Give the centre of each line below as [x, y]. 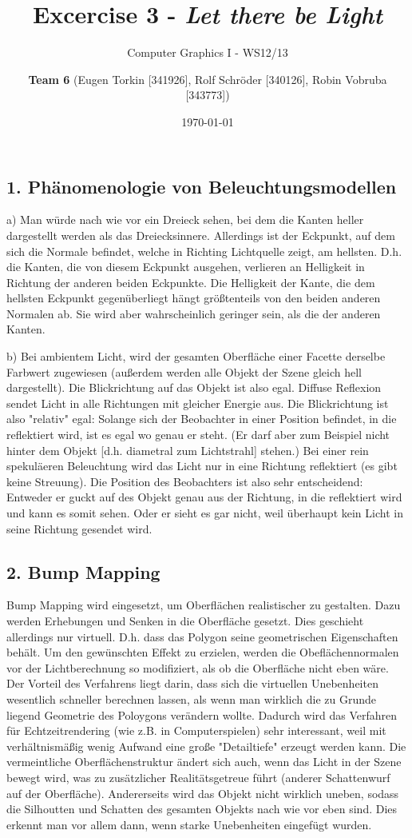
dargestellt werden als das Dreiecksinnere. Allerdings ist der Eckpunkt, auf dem [201, 235]
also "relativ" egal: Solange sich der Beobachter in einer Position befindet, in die [202, 419]
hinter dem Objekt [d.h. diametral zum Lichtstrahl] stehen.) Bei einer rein [188, 450]
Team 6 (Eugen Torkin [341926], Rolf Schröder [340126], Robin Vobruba [208, 79]
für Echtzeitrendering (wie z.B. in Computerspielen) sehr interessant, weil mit [196, 730]
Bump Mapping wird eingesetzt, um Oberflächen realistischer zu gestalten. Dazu [204, 605]
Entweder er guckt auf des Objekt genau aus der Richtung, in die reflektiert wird [204, 497]
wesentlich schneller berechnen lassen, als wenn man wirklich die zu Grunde [191, 698]
